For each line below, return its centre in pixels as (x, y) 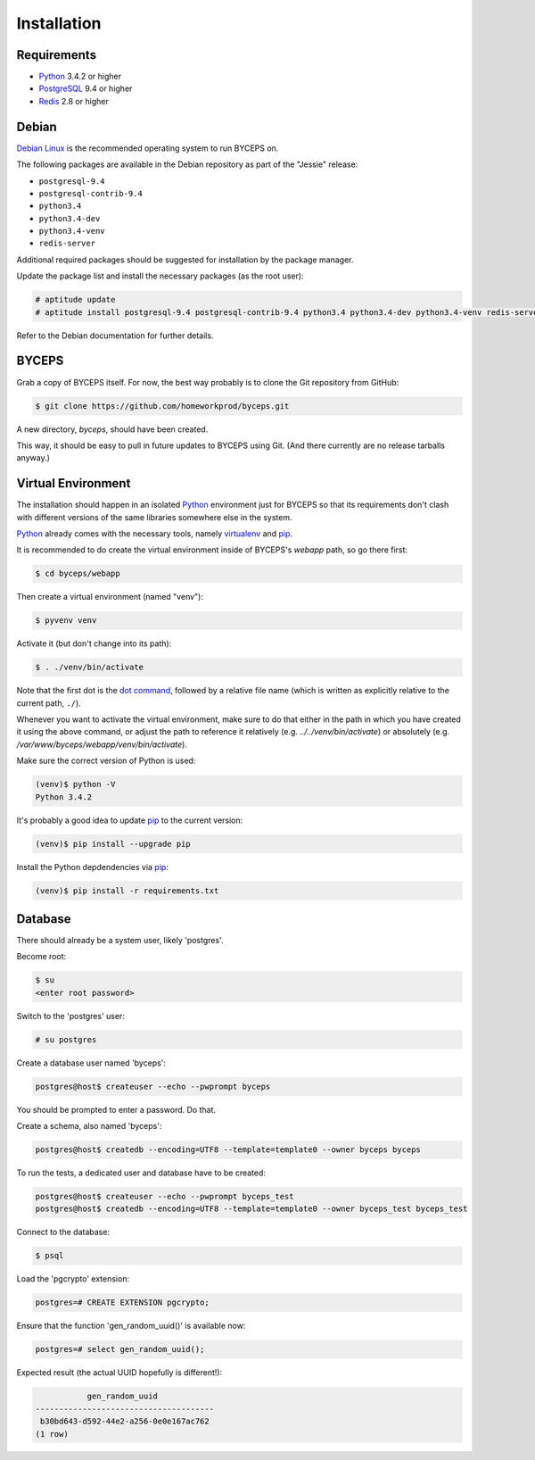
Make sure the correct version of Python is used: (106, 761)
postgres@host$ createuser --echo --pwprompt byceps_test (165, 1197)
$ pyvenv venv (66, 621)
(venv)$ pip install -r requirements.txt (127, 891)
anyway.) (33, 458)
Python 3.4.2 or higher (80, 77)
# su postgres (66, 1039)
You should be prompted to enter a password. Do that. (116, 1109)
